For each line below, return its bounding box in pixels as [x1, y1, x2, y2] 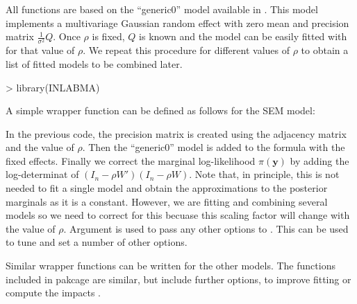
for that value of [6, 43, 75, 57]
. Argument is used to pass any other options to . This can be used [63, 221, 349, 235]
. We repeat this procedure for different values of [83, 43, 290, 57]
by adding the [290, 153, 349, 168]
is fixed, [92, 29, 125, 44]
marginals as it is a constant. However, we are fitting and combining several [6, 194, 328, 208]
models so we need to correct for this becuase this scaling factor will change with [6, 208, 350, 222]
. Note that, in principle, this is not [189, 167, 340, 181]
